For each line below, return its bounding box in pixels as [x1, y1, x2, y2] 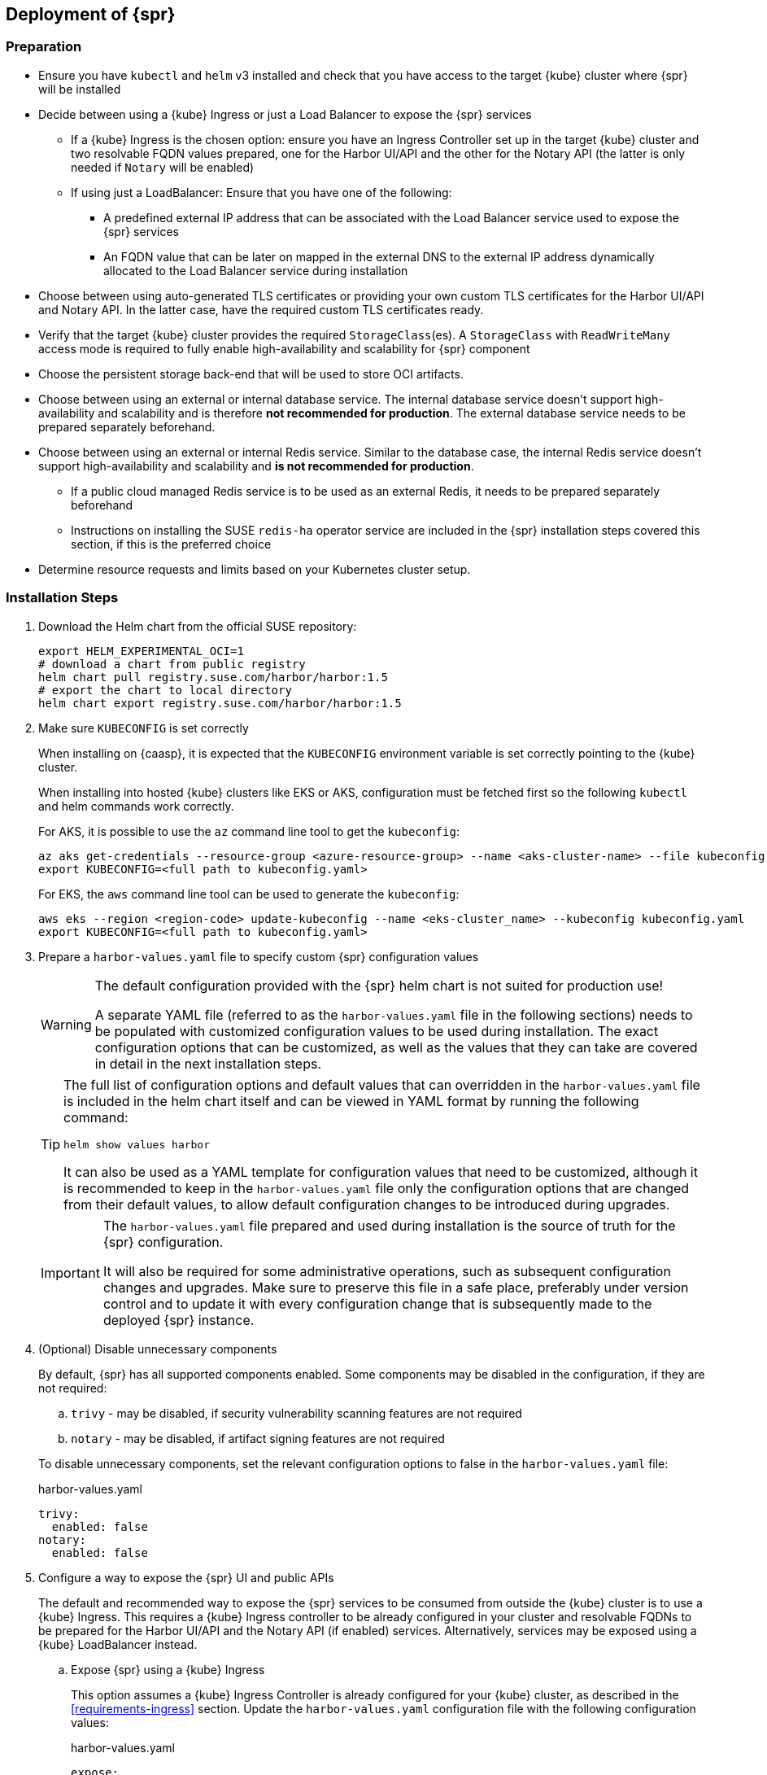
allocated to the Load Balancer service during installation [103, 263, 408, 278]
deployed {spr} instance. [102, 1311, 255, 1328]
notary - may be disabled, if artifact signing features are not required [71, 1431, 445, 1445]
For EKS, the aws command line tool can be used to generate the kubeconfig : [38, 886, 460, 901]
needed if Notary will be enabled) [71, 160, 255, 174]
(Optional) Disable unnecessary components [38, 1341, 277, 1356]
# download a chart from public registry [38, 657, 306, 671]
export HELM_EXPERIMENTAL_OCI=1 [38, 644, 244, 658]
